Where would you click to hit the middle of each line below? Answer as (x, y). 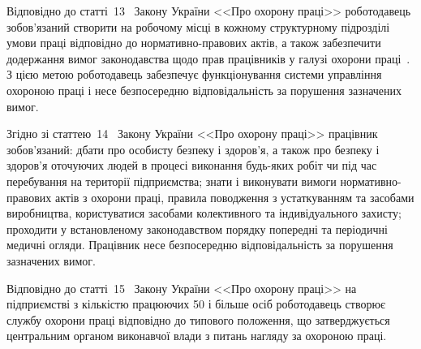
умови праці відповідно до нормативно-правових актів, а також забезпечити (194, 43)
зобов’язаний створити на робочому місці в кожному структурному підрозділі (198, 26)
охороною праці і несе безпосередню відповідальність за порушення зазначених (204, 90)
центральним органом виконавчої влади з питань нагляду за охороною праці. (197, 336)
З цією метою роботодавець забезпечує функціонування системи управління (194, 74)
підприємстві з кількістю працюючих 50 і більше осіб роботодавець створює (196, 304)
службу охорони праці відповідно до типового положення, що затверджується (198, 319)
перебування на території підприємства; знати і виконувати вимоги (172, 181)
